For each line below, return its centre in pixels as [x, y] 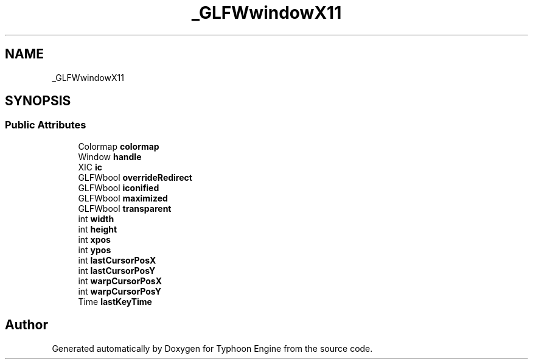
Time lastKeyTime [115, 301]
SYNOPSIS [38, 101]
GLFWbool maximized [123, 198]
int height [98, 229]
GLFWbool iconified [119, 187]
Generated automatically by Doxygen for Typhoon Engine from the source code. [212, 348]
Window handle [110, 156]
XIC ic [90, 167]
